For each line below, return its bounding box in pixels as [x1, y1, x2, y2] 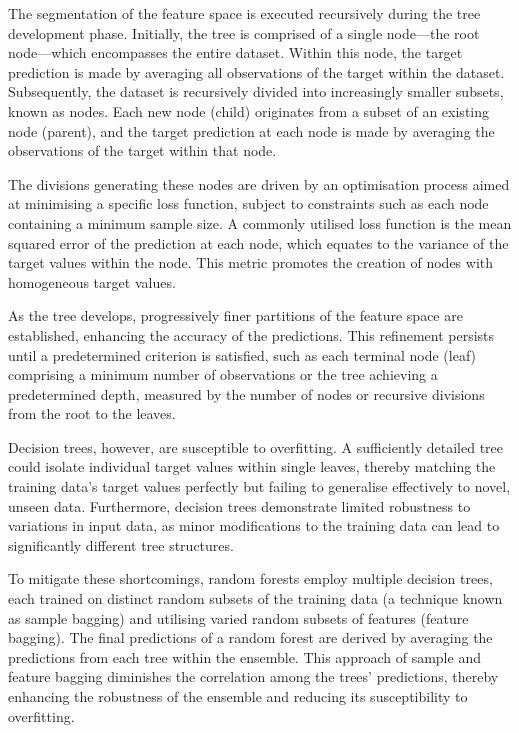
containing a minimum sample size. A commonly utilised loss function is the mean [8, 212, 512, 233]
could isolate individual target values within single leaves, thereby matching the [8, 456, 496, 477]
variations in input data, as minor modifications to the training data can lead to [8, 515, 500, 536]
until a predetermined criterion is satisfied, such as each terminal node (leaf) [8, 344, 477, 365]
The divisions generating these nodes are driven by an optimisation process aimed [8, 173, 510, 194]
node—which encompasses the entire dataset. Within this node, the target [8, 42, 463, 63]
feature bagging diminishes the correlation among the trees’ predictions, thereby [8, 666, 499, 687]
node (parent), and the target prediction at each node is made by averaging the [8, 120, 495, 141]
